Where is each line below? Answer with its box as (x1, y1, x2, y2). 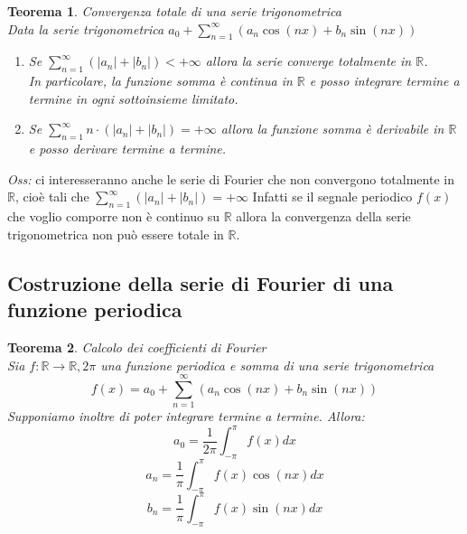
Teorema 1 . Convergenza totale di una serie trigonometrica (7, 2, 341, 20)
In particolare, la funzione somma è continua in (28, 71, 293, 90)
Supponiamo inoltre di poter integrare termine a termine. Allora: (7, 407, 365, 426)
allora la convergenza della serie (236, 207, 411, 226)
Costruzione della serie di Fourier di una (7, 268, 394, 296)
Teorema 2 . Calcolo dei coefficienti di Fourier (7, 337, 266, 356)
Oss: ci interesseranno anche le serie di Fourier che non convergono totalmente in (7, 169, 454, 188)
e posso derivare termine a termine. (28, 139, 227, 158)
